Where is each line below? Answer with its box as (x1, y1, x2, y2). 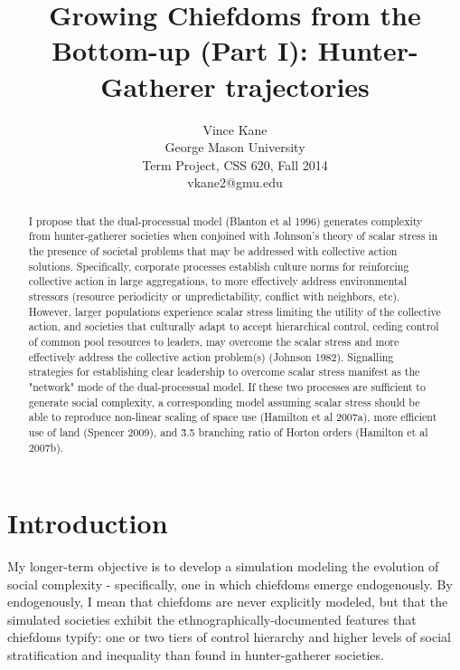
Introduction (7, 504, 168, 541)
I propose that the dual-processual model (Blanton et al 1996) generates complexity (28, 213, 423, 228)
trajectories (225, 67, 370, 104)
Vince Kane (202, 120, 268, 139)
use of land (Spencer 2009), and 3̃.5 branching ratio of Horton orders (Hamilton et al (28, 424, 428, 439)
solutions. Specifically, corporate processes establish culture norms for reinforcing (28, 258, 409, 273)
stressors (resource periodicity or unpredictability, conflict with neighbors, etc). (28, 288, 400, 303)
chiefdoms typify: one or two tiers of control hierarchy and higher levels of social (7, 627, 451, 646)
